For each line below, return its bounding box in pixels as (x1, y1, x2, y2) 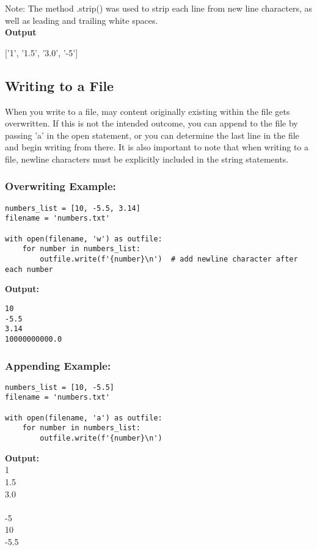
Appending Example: (5, 358, 111, 373)
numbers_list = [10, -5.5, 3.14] (5, 204, 140, 213)
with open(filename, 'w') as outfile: (5, 234, 162, 243)
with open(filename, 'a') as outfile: (5, 413, 162, 422)
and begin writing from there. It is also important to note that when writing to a (5, 141, 308, 153)
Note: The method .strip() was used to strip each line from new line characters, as (5, 2, 313, 14)
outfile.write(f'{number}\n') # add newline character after (40, 255, 298, 264)
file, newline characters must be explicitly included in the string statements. (5, 152, 289, 165)
